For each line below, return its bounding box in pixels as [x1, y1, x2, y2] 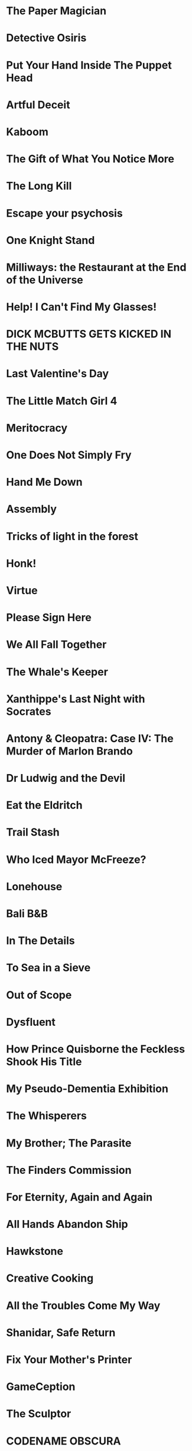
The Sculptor [6, 1407, 71, 1421]
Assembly [6, 502, 57, 516]
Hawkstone [6, 1245, 64, 1258]
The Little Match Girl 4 [6, 394, 118, 407]
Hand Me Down [6, 476, 83, 489]
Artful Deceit [6, 98, 70, 111]
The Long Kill [6, 179, 72, 193]
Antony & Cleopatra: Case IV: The [6, 731, 174, 745]
